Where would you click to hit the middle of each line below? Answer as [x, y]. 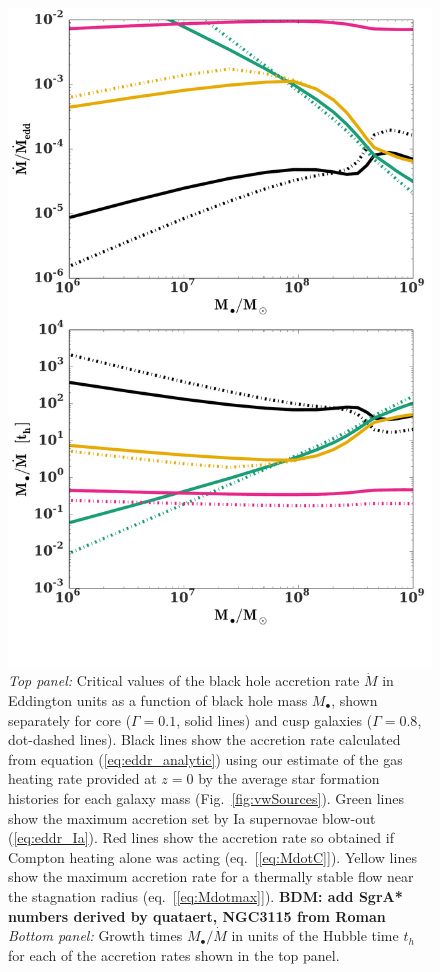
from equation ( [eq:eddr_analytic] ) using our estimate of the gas [205, 758]
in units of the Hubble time [315, 935]
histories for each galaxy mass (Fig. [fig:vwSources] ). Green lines [206, 797]
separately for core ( [70, 719]
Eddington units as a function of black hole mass [158, 700]
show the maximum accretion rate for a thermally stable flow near [211, 876]
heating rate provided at [82, 778]
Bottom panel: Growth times [95, 935]
